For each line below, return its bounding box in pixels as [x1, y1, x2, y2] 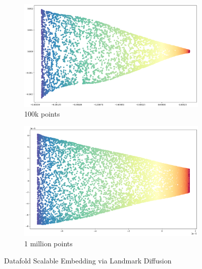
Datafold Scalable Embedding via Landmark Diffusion [4, 255, 172, 265]
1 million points [24, 238, 73, 248]
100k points [24, 109, 60, 119]
